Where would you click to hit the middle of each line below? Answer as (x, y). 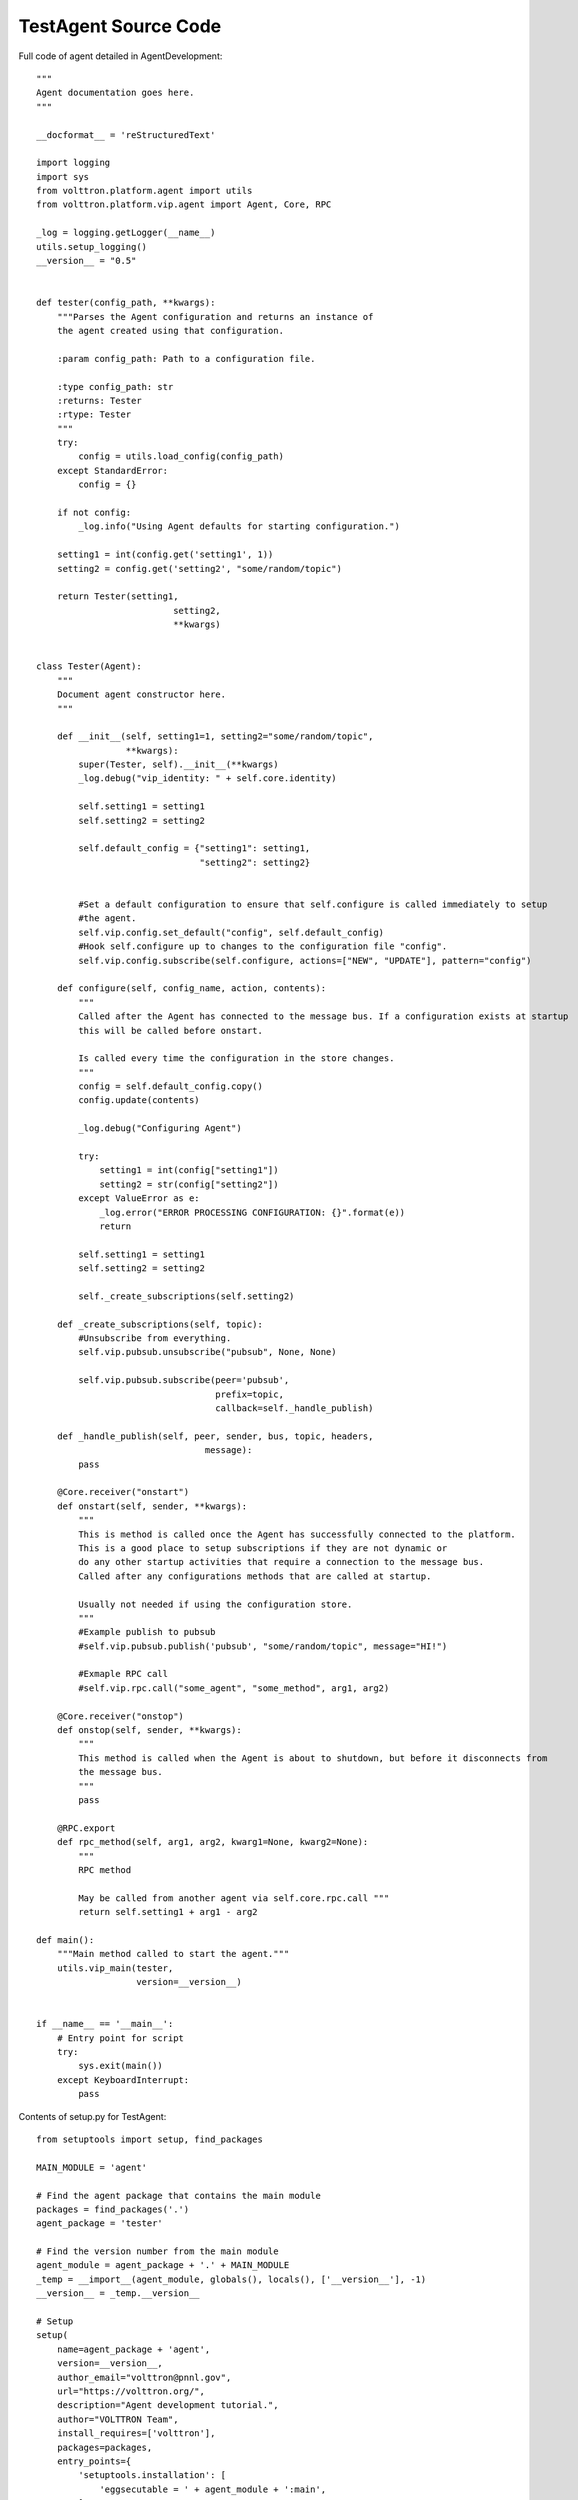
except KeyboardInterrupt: (123, 2079)
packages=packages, (104, 2447)
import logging (73, 163)
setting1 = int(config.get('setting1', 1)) (165, 554)
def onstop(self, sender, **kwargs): (149, 1730)
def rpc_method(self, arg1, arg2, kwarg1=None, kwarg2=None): (212, 1842)
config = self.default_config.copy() (171, 1086)
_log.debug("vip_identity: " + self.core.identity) (207, 778)
